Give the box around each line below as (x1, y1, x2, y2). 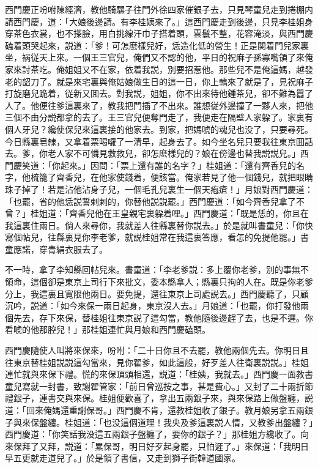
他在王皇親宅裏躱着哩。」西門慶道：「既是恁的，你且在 (94, 207, 309, 220)
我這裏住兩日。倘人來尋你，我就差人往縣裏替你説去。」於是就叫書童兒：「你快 (5, 218, 313, 231)
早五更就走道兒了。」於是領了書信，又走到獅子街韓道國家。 (5, 451, 240, 464)
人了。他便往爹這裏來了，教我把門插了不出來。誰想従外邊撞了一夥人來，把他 (5, 98, 313, 111)
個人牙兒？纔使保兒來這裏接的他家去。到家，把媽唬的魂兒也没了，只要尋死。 (5, 122, 313, 135)
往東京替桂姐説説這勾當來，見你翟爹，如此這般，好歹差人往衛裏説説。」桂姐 (5, 355, 309, 368)
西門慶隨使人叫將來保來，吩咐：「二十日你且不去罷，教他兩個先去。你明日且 (5, 344, 309, 357)
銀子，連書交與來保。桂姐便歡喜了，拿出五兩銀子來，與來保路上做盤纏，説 (13, 392, 313, 404)
